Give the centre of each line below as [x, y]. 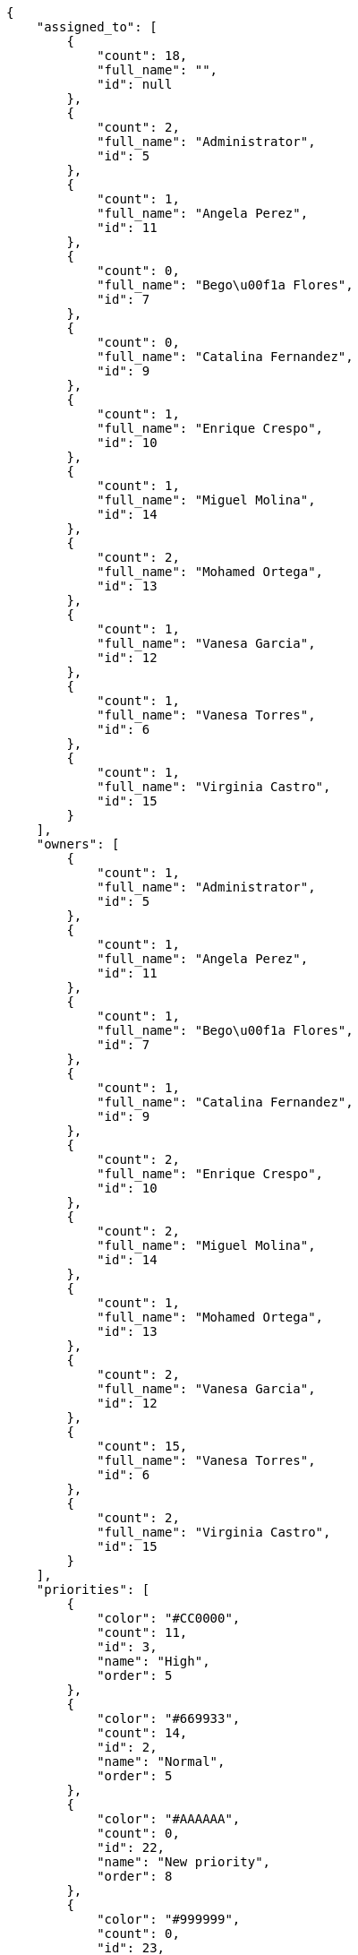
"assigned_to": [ [97, 27]
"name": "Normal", [161, 1761]
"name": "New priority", [184, 1862]
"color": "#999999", [169, 1919]
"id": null [135, 84]
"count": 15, [142, 1446]
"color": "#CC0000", [169, 1618]
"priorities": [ [93, 1589]
